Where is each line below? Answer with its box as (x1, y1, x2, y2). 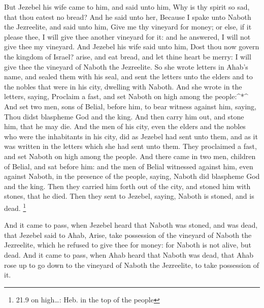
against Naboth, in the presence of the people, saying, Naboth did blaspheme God (4, 171, 260, 181)
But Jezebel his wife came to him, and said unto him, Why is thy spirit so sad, (4, 2, 250, 12)
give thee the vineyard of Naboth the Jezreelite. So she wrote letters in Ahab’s (4, 61, 248, 72)
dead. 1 (4, 201, 26, 213)
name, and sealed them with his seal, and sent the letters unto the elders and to (4, 71, 253, 82)
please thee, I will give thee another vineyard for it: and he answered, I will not (4, 31, 251, 42)
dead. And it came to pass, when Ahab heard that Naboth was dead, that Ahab (4, 249, 254, 260)
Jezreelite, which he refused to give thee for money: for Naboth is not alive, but (4, 239, 251, 250)
